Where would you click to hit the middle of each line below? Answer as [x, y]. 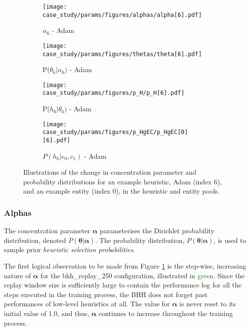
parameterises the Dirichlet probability [157, 231]
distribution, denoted [35, 240]
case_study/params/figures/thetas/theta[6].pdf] [122, 54]
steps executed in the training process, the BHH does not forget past [106, 294]
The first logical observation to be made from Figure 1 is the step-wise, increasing [125, 266]
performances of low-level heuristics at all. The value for [87, 304]
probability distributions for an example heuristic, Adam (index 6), [123, 181]
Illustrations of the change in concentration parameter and [110, 172]
